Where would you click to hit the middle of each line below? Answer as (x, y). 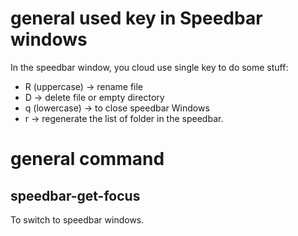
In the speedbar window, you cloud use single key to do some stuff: (149, 67)
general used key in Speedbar (136, 18)
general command (87, 159)
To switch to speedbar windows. (77, 219)
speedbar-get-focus (75, 195)
